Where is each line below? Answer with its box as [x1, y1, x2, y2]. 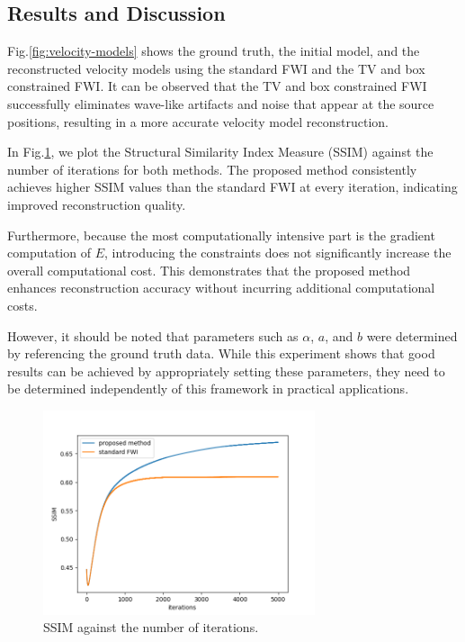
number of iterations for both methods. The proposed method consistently [7, 159, 417, 178]
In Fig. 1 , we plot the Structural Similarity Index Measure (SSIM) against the [7, 142, 434, 161]
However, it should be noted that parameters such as [7, 326, 299, 345]
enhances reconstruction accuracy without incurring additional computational [7, 278, 435, 297]
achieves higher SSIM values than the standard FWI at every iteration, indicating [7, 177, 458, 196]
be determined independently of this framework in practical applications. [7, 379, 409, 398]
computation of [7, 243, 91, 262]
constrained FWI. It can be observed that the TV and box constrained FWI [7, 77, 427, 95]
